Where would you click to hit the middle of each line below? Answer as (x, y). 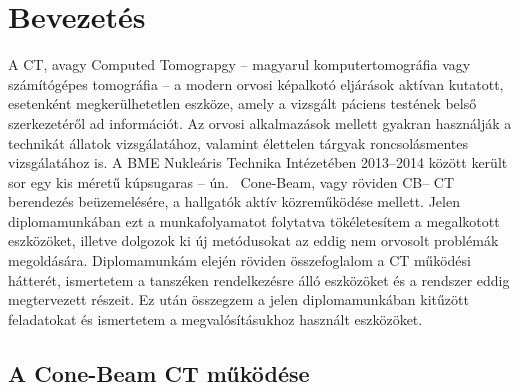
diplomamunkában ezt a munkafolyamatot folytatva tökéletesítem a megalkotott (254, 220)
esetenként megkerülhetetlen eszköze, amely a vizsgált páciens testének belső (242, 103)
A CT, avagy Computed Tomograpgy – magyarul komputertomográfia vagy (239, 64)
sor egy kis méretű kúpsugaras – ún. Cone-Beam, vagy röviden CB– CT (231, 181)
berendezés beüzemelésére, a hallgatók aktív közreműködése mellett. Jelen (234, 201)
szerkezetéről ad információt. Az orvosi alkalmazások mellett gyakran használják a (260, 122)
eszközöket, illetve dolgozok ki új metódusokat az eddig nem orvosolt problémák (253, 240)
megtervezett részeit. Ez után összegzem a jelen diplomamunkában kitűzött (238, 299)
